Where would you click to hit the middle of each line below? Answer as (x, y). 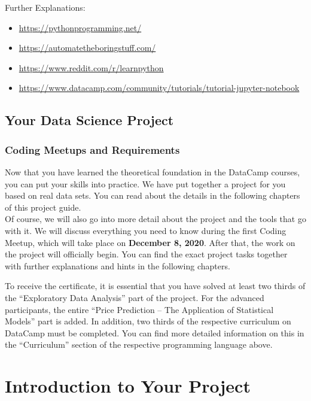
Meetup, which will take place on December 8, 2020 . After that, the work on (150, 242)
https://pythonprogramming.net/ (80, 27)
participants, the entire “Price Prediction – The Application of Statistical (139, 309)
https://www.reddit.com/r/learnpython (91, 67)
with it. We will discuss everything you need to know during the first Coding (146, 230)
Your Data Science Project (89, 120)
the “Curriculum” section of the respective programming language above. (139, 344)
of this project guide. (43, 207)
